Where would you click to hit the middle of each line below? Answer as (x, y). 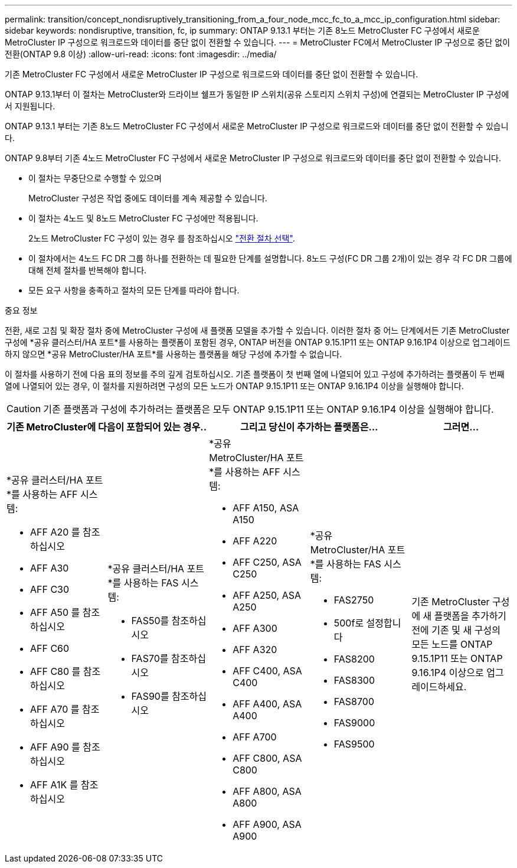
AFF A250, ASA (267, 595)
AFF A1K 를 (54, 785)
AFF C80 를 (55, 671)
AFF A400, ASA (267, 704)
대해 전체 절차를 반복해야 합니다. (88, 270)
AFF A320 (255, 650)
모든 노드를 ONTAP (452, 644)
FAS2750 (354, 600)
